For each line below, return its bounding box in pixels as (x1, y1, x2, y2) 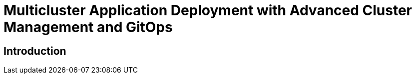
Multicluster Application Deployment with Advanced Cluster (3, 2, 412, 19)
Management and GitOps (3, 19, 173, 36)
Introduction (3, 44, 66, 57)
